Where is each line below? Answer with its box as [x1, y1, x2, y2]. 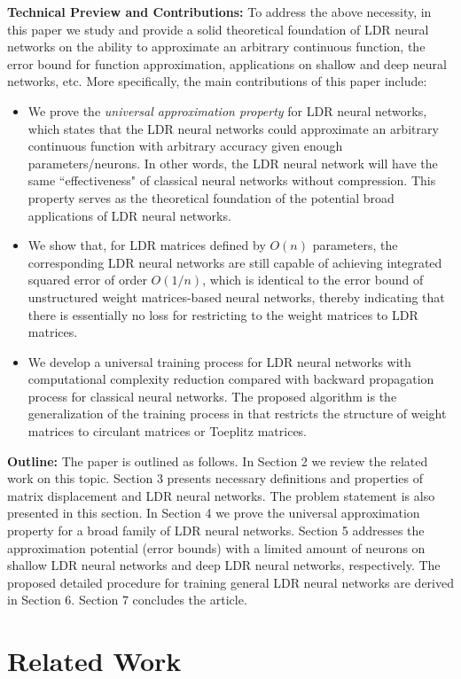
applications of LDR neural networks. [27, 206, 231, 224]
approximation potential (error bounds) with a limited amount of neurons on [7, 538, 426, 557]
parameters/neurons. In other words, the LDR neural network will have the [27, 153, 438, 172]
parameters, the [312, 236, 398, 254]
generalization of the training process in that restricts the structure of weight [27, 404, 447, 423]
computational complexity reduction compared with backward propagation [27, 370, 434, 388]
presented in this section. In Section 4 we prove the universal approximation [7, 503, 420, 522]
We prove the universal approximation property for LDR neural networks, [27, 101, 427, 120]
